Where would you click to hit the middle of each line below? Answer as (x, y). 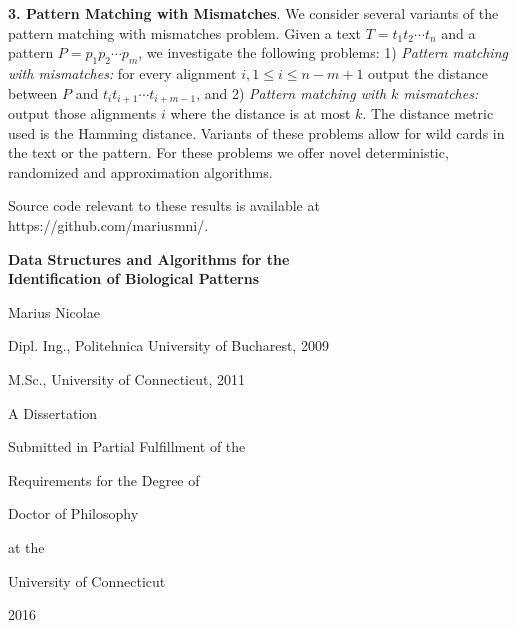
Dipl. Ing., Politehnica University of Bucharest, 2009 (168, 345)
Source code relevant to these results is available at (164, 205)
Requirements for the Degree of (104, 479)
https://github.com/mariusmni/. (108, 225)
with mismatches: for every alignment (122, 72)
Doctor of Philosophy (73, 513)
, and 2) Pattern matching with (291, 92)
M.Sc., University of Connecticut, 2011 (126, 378)
